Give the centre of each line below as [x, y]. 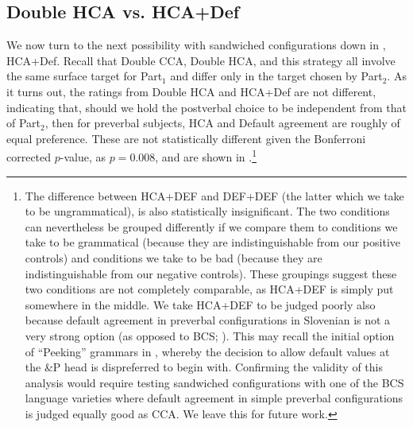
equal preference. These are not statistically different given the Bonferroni [186, 138]
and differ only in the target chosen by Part [276, 76]
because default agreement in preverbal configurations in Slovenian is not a [208, 320]
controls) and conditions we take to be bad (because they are [174, 257]
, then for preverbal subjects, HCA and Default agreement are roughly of [222, 123]
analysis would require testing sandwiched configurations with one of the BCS [214, 382]
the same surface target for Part [85, 76]
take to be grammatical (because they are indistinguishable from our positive [212, 242]
